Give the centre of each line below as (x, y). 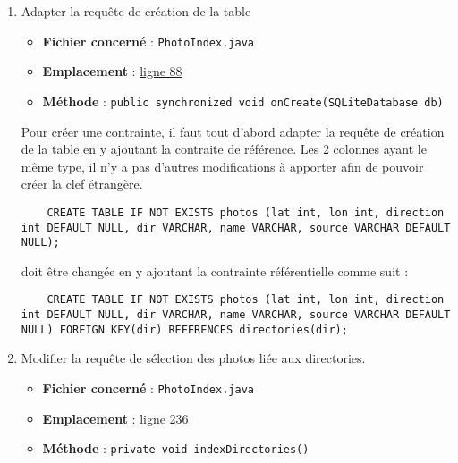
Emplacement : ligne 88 (112, 71)
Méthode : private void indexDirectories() (176, 448)
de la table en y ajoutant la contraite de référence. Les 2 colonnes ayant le (224, 149)
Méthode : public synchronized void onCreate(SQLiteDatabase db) (243, 101)
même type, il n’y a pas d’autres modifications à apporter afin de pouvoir (222, 166)
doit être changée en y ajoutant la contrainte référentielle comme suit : (215, 270)
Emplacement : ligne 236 (115, 418)
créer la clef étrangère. (82, 184)
